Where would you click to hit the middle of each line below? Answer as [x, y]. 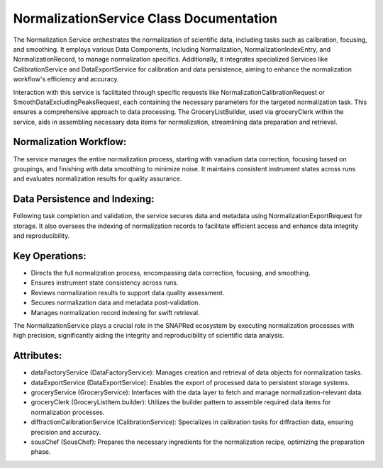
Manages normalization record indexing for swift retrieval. [115, 312]
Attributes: [38, 356]
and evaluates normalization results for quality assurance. [98, 179]
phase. [41, 452]
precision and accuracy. [66, 432]
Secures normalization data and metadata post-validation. [116, 303]
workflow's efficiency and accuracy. [66, 79]
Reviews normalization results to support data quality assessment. [128, 292]
